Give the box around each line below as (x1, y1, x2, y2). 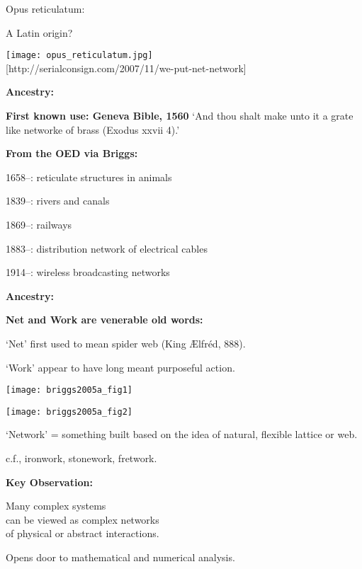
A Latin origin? (6, 25, 73, 40)
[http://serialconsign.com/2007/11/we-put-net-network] (6, 60, 247, 75)
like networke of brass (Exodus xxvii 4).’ (6, 122, 180, 137)
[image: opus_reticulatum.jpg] (6, 50, 153, 61)
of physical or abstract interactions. (6, 526, 159, 541)
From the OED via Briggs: (6, 146, 138, 161)
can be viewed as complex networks (6, 512, 159, 527)
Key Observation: (6, 474, 93, 489)
